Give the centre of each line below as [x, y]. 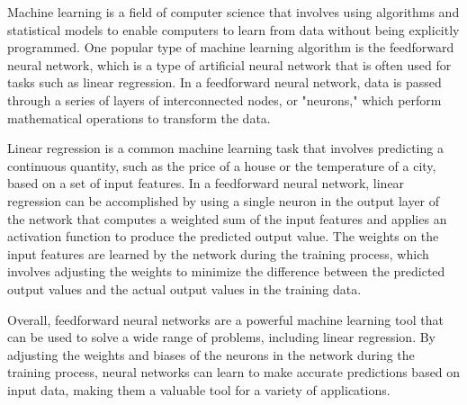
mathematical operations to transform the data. [139, 117]
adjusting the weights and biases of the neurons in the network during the [211, 354]
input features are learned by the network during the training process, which [218, 253]
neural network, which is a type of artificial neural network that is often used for [229, 64]
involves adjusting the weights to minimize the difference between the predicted [226, 271]
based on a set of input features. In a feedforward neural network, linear [206, 183]
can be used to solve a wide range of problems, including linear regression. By [221, 337]
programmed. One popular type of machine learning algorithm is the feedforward [231, 47]
